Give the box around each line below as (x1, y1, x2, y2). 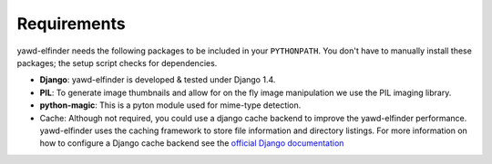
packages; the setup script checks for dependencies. (16, 57, 218, 68)
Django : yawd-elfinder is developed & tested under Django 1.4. (39, 74, 276, 85)
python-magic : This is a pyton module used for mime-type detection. (39, 100, 302, 111)
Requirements (16, 14, 127, 34)
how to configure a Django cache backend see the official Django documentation (39, 138, 344, 149)
